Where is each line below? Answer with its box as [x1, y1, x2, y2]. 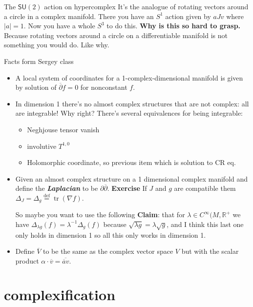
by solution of [15, 82, 57, 92]
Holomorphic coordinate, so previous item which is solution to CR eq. [27, 157, 236, 167]
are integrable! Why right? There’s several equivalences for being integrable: [15, 108, 243, 118]
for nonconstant [80, 82, 127, 92]
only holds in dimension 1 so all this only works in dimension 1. [15, 229, 206, 240]
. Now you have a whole [23, 20, 95, 31]
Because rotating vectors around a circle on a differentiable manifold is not [4, 30, 228, 40]
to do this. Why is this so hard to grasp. [106, 20, 241, 31]
